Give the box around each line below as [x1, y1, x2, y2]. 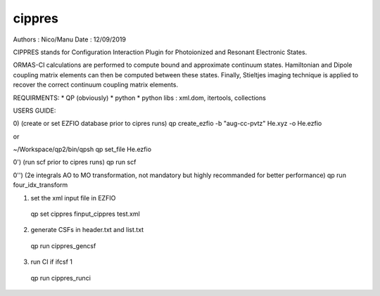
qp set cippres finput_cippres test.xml [30, 210, 140, 218]
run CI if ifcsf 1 [30, 257, 73, 266]
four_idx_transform [13, 181, 68, 189]
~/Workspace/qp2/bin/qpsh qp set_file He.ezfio [13, 145, 151, 154]
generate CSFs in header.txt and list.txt [30, 226, 144, 234]
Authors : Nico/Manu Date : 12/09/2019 [13, 35, 127, 44]
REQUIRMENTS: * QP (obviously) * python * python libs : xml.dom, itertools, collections [13, 94, 267, 102]
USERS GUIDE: [13, 106, 56, 115]
